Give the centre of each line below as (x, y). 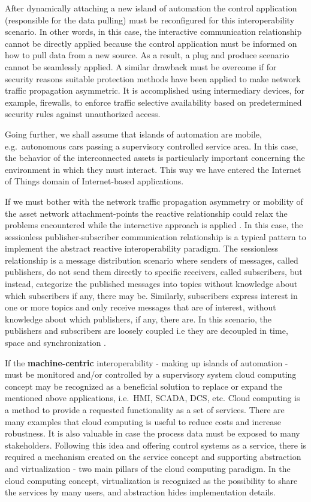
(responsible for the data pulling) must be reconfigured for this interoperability (150, 20)
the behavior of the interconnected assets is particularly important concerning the (155, 158)
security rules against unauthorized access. (83, 114)
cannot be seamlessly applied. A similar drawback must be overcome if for (141, 66)
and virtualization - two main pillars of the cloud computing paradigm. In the (148, 468)
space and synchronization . (55, 343)
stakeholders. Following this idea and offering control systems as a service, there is (156, 445)
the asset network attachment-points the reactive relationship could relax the (146, 213)
